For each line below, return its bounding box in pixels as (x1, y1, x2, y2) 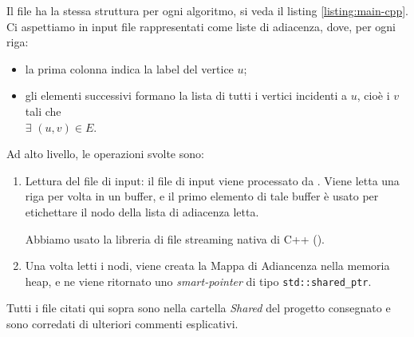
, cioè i (357, 87, 390, 104)
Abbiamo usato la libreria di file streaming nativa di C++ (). (25, 230, 325, 247)
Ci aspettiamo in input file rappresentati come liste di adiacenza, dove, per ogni (6, 18, 396, 34)
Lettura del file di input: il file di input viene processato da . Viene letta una (25, 172, 400, 188)
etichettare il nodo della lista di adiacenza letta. (25, 203, 259, 220)
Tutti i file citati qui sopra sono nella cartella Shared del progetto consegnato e (6, 299, 391, 316)
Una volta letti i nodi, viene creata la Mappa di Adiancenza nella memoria (25, 257, 390, 274)
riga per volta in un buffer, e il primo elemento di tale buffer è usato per (25, 188, 379, 204)
